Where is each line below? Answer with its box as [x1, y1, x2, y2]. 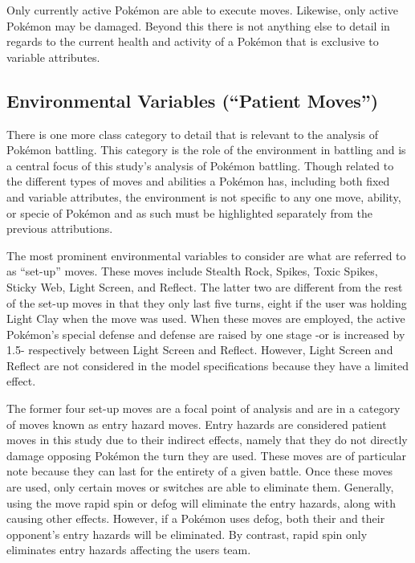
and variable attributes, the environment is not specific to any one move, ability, [6, 188, 401, 205]
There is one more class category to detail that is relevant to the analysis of [6, 125, 378, 142]
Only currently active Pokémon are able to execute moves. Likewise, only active [6, 2, 398, 18]
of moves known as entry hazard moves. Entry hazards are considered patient [6, 415, 387, 432]
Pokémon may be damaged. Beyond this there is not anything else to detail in [6, 17, 390, 34]
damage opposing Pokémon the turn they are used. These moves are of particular [6, 447, 407, 463]
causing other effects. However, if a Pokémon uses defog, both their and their [6, 510, 385, 527]
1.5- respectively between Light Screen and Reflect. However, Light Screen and [6, 341, 393, 358]
